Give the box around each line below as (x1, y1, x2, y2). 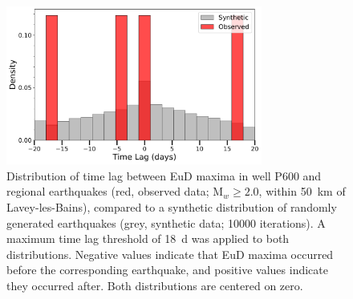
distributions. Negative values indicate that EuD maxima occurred (6, 245, 334, 262)
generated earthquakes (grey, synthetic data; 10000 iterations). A (6, 214, 326, 231)
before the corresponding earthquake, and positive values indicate (6, 261, 328, 278)
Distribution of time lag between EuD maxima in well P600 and (6, 167, 322, 184)
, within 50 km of (258, 183, 346, 200)
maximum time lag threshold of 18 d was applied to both (6, 230, 290, 247)
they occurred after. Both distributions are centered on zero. (6, 277, 303, 293)
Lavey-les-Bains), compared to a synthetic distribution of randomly (6, 198, 337, 215)
